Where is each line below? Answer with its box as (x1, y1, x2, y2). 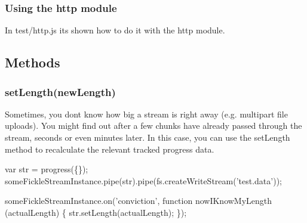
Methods (5, 53, 60, 72)
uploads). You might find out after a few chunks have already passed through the (5, 119, 302, 132)
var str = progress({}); (5, 163, 88, 175)
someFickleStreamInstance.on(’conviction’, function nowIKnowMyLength (5, 194, 272, 207)
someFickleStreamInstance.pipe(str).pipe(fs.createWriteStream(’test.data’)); (5, 174, 282, 187)
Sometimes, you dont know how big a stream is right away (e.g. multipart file (5, 107, 288, 120)
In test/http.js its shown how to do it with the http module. (5, 24, 225, 36)
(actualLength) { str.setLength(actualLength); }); (5, 206, 187, 218)
